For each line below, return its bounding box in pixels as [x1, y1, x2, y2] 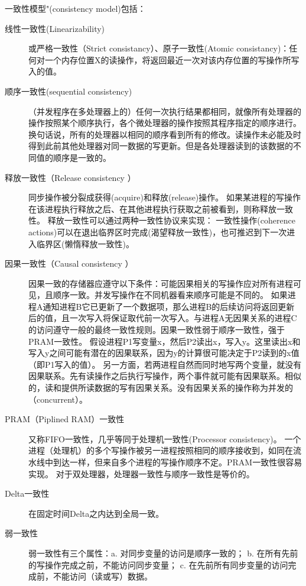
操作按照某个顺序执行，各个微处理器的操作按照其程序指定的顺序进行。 [28, 116, 301, 129]
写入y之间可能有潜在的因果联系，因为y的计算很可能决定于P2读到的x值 [28, 347, 300, 359]
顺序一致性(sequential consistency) [5, 85, 132, 97]
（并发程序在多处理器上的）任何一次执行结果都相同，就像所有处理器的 [28, 105, 301, 117]
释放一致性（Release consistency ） [5, 171, 136, 183]
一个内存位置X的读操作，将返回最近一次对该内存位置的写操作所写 [44, 53, 300, 66]
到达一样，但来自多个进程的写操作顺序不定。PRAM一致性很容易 [53, 456, 302, 468]
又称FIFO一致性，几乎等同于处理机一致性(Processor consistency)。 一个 [28, 432, 301, 445]
